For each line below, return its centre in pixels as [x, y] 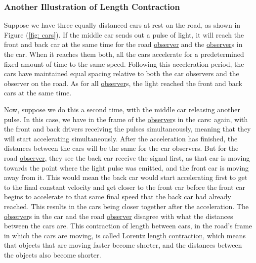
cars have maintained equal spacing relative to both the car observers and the [122, 73]
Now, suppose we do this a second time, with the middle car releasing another [122, 109]
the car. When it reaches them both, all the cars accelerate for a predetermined [124, 54]
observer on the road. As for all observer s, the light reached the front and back [123, 83]
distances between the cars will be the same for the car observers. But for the [121, 148]
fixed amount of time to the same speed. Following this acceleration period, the [124, 64]
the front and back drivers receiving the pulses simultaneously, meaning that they [128, 129]
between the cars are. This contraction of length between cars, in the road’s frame [128, 226]
